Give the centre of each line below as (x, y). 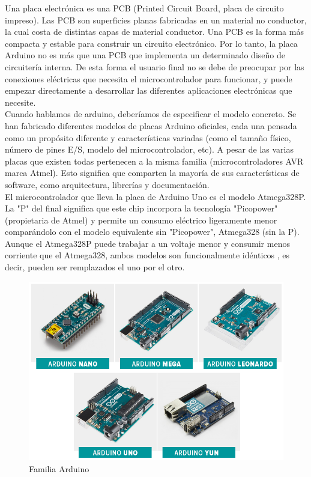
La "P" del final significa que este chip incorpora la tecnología (118, 208)
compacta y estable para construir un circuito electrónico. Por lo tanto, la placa (151, 43)
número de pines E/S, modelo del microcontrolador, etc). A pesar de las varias (149, 149)
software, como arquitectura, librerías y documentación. (107, 184)
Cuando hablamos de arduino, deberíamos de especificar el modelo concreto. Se (151, 114)
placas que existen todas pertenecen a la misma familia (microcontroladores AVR (154, 161)
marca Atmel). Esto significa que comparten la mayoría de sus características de (152, 173)
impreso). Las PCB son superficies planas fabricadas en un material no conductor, (156, 20)
